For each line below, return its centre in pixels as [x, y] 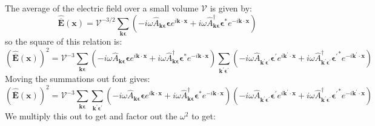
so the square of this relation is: [64, 41]
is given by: [231, 8]
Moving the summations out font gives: [78, 79]
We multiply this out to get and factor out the [91, 116]
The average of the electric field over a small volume [102, 8]
